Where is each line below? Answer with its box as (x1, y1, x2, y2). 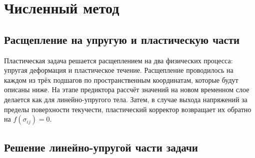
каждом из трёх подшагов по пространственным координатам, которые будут (4, 74, 238, 85)
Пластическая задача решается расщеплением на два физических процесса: (4, 55, 233, 65)
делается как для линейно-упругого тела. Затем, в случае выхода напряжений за (4, 94, 247, 104)
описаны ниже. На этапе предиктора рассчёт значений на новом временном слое (4, 84, 249, 95)
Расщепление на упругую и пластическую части (4, 31, 240, 47)
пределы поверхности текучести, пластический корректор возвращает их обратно (4, 104, 251, 114)
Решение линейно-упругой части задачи (4, 139, 198, 155)
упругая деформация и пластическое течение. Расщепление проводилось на (4, 65, 233, 75)
